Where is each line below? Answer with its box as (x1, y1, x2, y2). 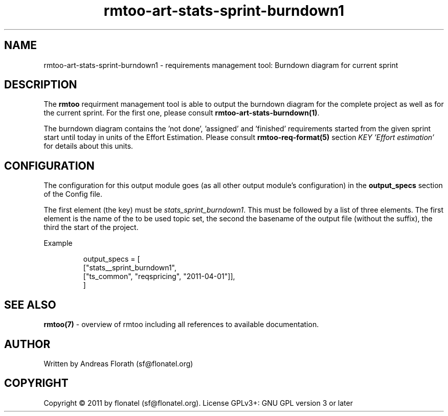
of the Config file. (43, 190, 103, 199)
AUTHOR (4, 337, 51, 351)
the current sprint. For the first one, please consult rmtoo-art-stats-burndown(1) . (43, 108, 320, 118)
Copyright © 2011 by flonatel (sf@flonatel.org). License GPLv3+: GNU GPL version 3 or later (43, 398, 353, 407)
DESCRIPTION (4, 78, 77, 91)
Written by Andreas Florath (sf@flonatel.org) (43, 359, 193, 368)
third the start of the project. (43, 223, 139, 232)
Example (43, 239, 73, 248)
